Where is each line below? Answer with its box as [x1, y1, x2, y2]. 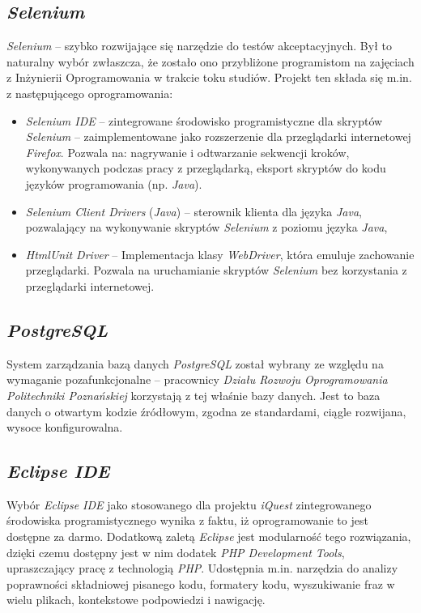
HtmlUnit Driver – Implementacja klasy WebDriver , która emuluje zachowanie [25, 245, 415, 262]
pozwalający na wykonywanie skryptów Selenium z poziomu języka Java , [25, 219, 388, 236]
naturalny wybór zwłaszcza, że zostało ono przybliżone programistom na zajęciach [6, 53, 415, 70]
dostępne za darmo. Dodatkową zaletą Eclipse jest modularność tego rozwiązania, [6, 528, 411, 545]
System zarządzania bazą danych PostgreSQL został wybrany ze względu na [6, 355, 384, 372]
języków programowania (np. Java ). [25, 175, 202, 192]
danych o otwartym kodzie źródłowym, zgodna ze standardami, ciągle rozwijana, [6, 402, 406, 419]
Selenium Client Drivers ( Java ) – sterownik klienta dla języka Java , [25, 202, 362, 219]
